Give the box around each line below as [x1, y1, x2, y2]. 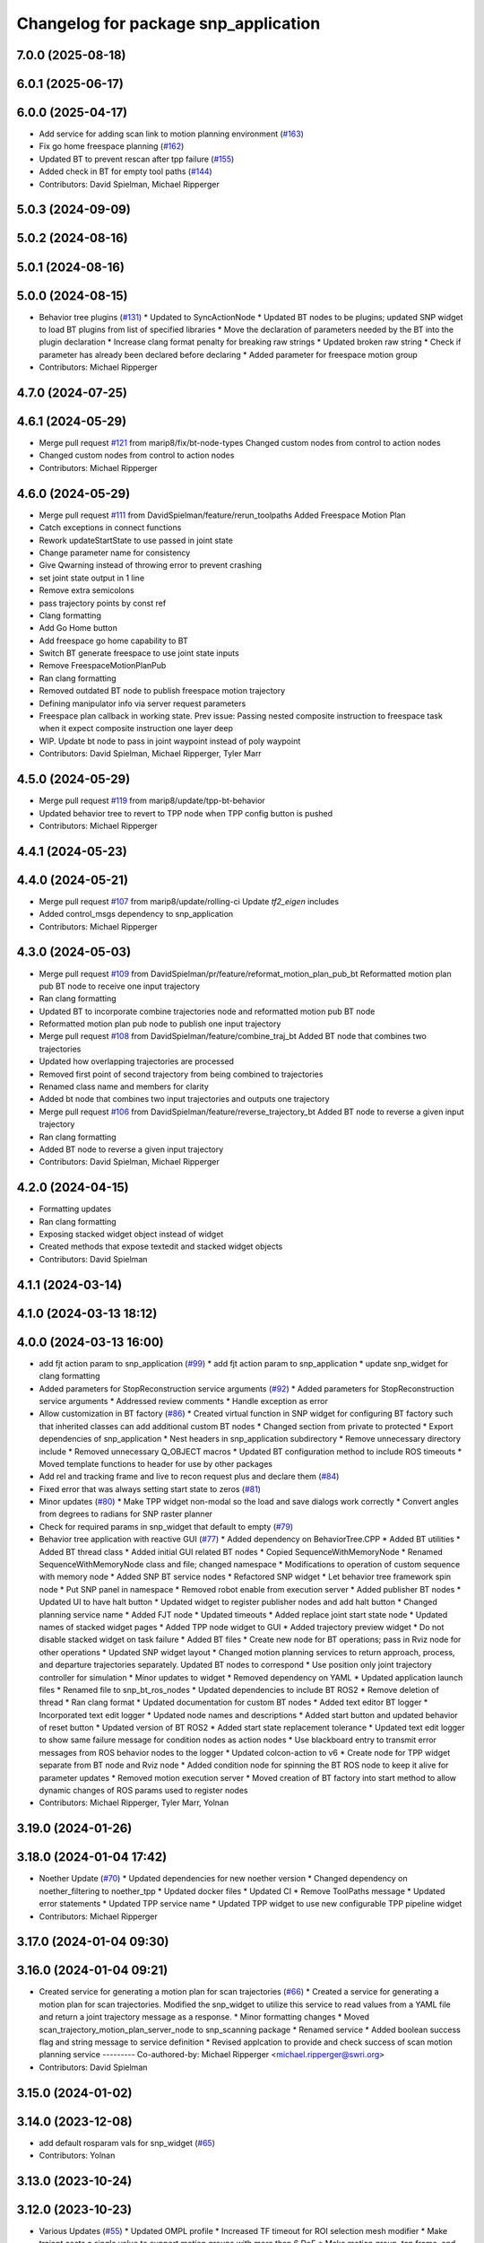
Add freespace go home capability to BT [39, 635, 188, 646]
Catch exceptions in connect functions [39, 522, 182, 533]
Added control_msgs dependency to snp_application [39, 909, 234, 920]
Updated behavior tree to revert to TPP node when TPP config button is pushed [39, 807, 333, 818]
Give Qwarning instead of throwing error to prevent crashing [39, 560, 263, 571]
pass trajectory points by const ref [39, 598, 167, 608]
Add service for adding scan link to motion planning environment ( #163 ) [39, 128, 305, 139]
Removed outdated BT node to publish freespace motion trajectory [39, 685, 286, 696]
